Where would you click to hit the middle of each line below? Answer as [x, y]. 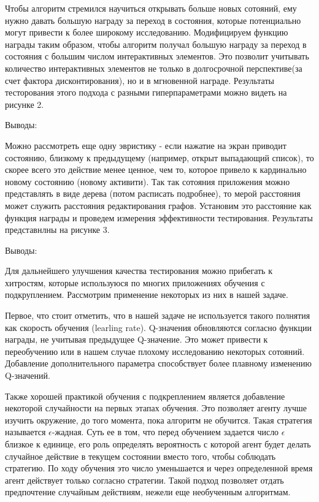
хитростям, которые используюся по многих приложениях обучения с [135, 282]
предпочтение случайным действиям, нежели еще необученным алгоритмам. [148, 492]
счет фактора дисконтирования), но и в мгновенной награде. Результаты [140, 80]
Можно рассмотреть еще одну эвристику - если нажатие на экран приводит [146, 145]
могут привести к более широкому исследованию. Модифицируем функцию [147, 32]
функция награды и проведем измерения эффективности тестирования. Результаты [159, 217]
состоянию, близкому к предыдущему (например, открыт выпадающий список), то [159, 157]
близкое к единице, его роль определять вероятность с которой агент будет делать [158, 444]
